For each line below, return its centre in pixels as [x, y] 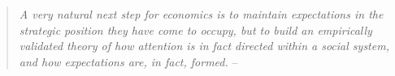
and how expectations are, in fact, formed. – [128, 61]
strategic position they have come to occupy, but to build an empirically [195, 30]
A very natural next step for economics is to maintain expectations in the [201, 14]
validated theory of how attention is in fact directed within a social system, [204, 46]
